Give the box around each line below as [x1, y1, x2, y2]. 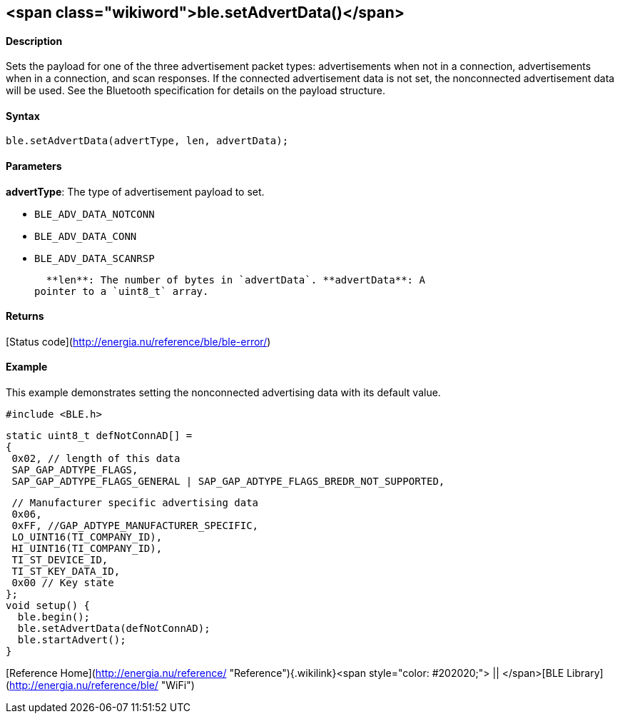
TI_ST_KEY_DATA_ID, [11, 565, 121, 578]
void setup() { [6, 600, 91, 612]
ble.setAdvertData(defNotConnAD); [17, 623, 210, 635]
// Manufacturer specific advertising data [11, 497, 259, 509]
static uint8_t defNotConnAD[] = [6, 430, 193, 442]
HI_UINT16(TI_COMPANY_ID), [11, 543, 163, 555]
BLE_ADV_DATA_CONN [34, 230, 137, 242]
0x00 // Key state [11, 577, 114, 589]
